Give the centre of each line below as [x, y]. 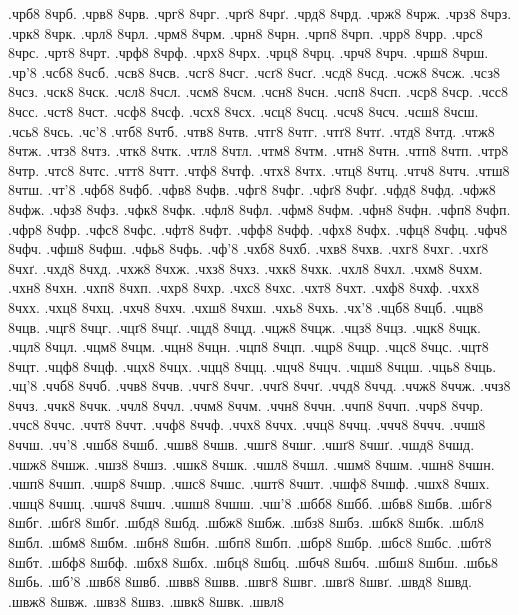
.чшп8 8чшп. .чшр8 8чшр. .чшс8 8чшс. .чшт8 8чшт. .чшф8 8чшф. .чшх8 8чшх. [249, 483]
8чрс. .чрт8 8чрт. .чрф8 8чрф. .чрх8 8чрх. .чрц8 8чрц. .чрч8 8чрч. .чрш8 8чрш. [248, 52]
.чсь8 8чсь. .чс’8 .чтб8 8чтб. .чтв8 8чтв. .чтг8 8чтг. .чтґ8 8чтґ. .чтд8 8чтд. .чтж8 [251, 130]
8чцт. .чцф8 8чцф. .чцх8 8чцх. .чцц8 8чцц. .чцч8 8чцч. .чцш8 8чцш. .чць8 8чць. [252, 365]
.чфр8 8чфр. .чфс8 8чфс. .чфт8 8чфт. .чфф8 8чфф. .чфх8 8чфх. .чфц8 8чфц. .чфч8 [258, 228]
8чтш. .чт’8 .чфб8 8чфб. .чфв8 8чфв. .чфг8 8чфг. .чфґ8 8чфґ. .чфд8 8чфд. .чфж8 [252, 189]
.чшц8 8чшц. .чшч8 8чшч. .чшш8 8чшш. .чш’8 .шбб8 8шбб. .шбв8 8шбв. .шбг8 [250, 502]
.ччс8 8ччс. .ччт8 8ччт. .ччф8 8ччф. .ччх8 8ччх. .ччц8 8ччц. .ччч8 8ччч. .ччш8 [247, 424]
